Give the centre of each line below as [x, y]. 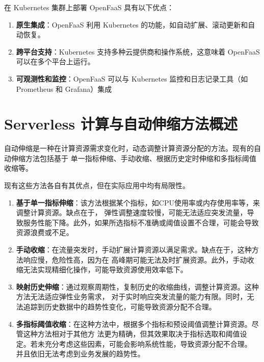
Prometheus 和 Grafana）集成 [64, 88]
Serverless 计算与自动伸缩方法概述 [121, 124]
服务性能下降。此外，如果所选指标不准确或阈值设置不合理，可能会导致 [141, 222]
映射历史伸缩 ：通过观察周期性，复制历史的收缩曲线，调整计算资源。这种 [137, 286]
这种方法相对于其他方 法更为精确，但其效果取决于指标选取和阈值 [131, 334]
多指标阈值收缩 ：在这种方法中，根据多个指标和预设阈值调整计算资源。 [134, 324]
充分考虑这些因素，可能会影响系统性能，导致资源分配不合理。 [148, 343]
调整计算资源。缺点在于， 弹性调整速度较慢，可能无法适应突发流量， [131, 212]
